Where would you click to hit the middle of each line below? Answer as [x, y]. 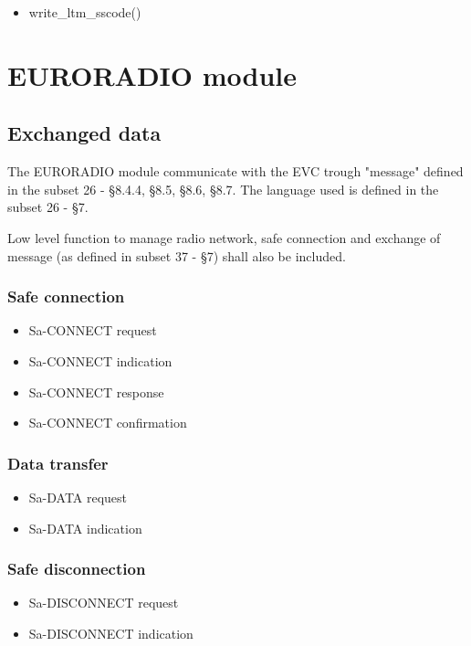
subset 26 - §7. [48, 207]
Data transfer [58, 463]
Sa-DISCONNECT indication [111, 633]
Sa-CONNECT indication [100, 360]
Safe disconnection [77, 569]
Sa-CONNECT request [93, 330]
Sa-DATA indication [85, 528]
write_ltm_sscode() [85, 12]
